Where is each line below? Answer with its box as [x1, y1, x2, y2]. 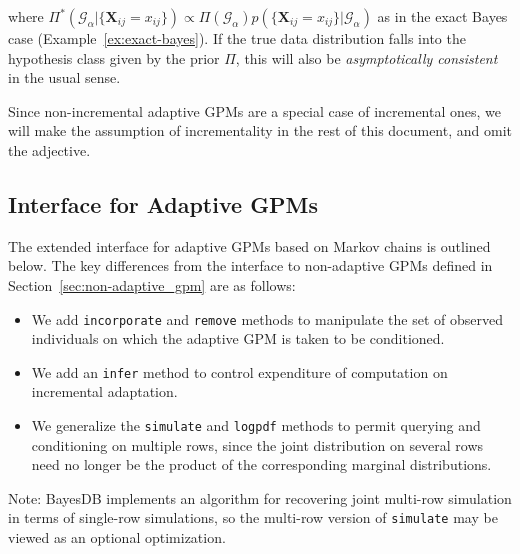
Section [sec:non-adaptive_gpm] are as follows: [8, 274, 296, 295]
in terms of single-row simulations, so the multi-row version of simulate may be [8, 507, 498, 528]
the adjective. [8, 139, 91, 160]
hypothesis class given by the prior [8, 47, 220, 68]
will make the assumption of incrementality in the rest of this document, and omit [8, 120, 512, 141]
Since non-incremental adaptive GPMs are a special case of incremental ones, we [8, 100, 501, 121]
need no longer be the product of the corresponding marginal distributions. [31, 454, 492, 475]
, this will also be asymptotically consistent [235, 47, 498, 68]
